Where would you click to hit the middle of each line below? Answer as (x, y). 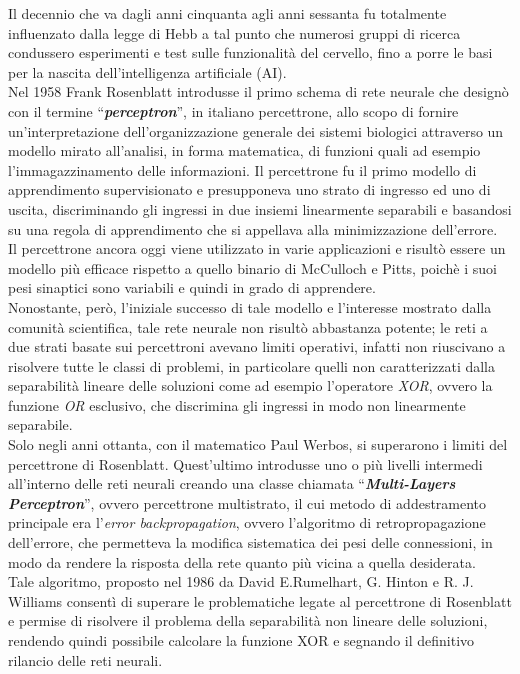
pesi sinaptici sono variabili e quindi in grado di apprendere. (192, 287)
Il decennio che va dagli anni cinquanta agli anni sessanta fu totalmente (227, 13)
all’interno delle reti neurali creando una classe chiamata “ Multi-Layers (232, 483)
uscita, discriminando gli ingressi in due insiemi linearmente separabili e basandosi (260, 208)
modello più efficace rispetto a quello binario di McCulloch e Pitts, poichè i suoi (252, 267)
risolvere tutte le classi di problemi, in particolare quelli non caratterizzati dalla (252, 365)
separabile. (40, 424)
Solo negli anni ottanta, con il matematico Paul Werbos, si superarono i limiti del (258, 444)
